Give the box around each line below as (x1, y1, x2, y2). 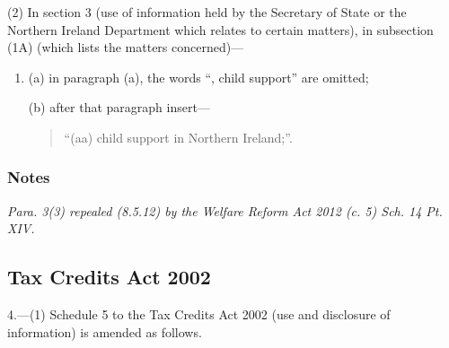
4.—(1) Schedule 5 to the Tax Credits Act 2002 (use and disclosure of (7, 305, 391, 324)
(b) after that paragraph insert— (28, 98, 210, 117)
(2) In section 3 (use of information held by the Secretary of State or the (7, 3, 407, 21)
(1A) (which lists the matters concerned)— (7, 38, 244, 57)
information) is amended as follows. (7, 322, 202, 341)
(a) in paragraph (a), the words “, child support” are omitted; (28, 67, 369, 86)
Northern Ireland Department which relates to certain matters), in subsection (7, 20, 434, 39)
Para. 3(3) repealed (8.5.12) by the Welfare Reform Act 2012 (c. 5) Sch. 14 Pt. (7, 201, 443, 220)
